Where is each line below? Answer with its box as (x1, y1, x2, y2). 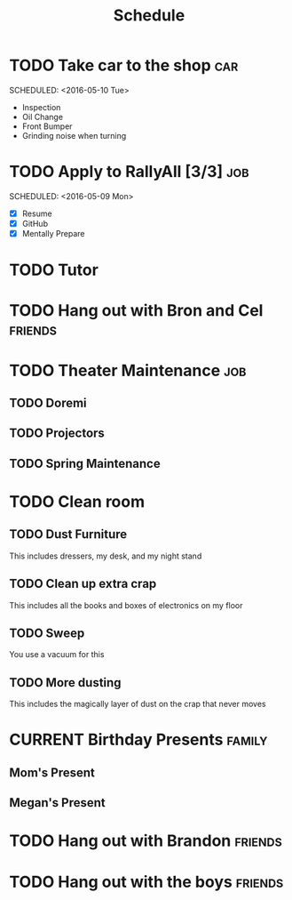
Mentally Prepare (21, 229, 85, 238)
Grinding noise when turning (21, 130, 127, 141)
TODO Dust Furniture (9, 526, 128, 542)
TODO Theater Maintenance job (9, 360, 247, 381)
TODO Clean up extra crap (9, 576, 157, 591)
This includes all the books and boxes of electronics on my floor (9, 599, 243, 610)
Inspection (21, 101, 61, 112)
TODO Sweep (9, 626, 85, 640)
